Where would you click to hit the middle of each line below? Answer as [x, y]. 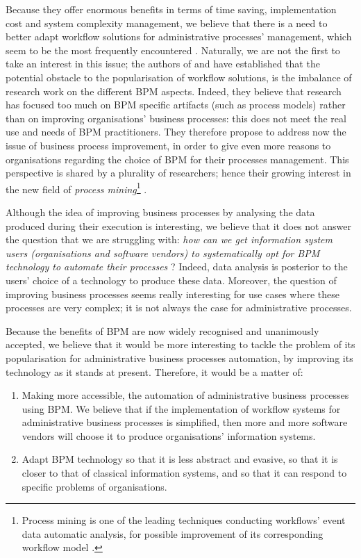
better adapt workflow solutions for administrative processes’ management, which [179, 36]
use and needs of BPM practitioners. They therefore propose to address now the [176, 132]
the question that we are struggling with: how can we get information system [169, 239]
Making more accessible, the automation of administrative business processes [185, 395]
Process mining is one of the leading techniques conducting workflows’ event [184, 520]
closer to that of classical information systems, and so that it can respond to [184, 473]
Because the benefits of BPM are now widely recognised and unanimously [162, 330]
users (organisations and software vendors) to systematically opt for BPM [163, 253]
